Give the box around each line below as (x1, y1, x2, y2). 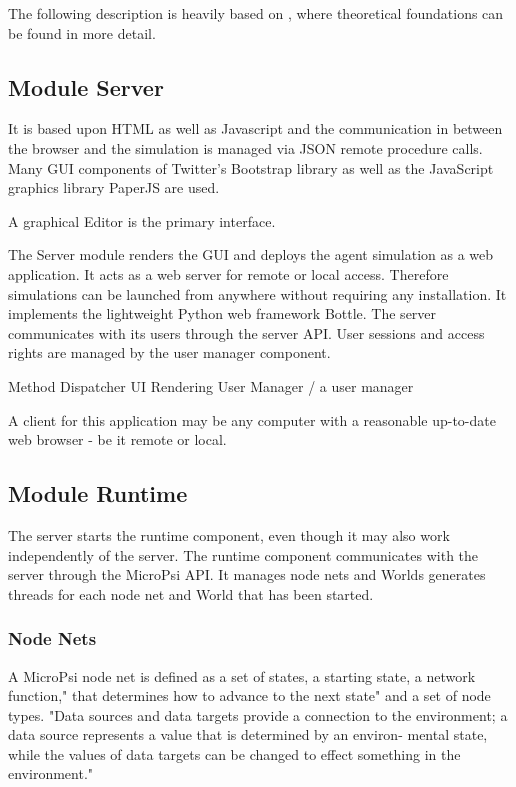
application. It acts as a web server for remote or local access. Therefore (8, 263, 449, 284)
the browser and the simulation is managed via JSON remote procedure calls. (8, 137, 483, 158)
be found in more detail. (8, 22, 156, 43)
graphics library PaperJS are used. (8, 177, 220, 198)
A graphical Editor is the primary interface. (8, 210, 276, 231)
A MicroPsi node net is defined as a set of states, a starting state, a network (8, 665, 476, 686)
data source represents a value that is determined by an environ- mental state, (8, 724, 488, 745)
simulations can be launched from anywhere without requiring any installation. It (8, 283, 507, 304)
